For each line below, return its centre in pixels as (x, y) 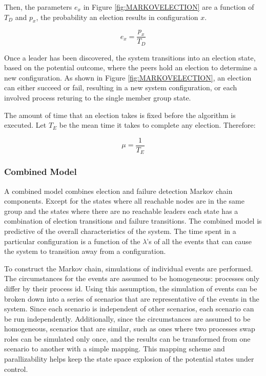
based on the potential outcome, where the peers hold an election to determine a (131, 67)
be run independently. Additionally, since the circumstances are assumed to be (127, 318)
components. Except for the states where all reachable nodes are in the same (124, 201)
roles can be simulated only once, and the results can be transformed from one (127, 338)
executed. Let (25, 125)
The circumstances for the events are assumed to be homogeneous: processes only (132, 278)
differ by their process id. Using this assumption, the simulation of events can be (131, 288)
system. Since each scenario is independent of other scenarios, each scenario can (129, 309)
